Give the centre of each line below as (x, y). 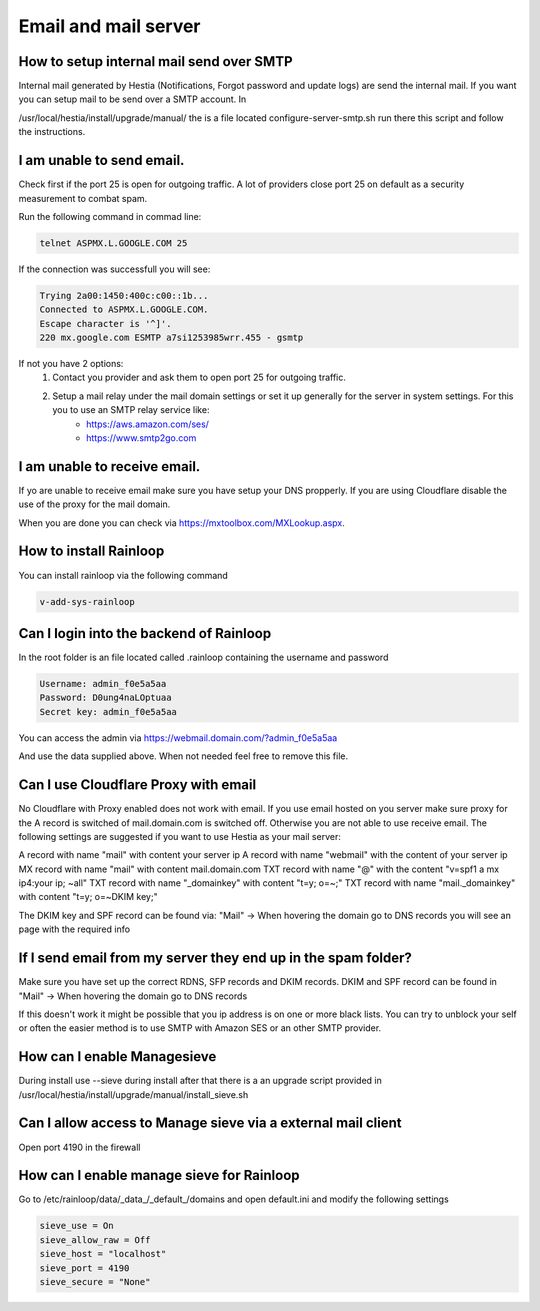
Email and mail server (109, 26)
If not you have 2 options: (71, 364)
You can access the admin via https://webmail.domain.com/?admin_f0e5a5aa (178, 737)
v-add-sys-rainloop (87, 601)
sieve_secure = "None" (95, 1281)
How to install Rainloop (91, 551)
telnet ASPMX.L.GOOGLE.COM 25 (113, 243)
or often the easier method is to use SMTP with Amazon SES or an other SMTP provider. (200, 1028)
